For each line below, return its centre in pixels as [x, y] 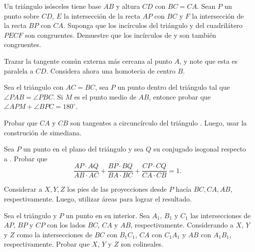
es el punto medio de [105, 96]
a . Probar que [26, 158]
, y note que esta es [208, 61]
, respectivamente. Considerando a [182, 225]
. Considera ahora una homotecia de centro [111, 70]
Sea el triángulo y [30, 215]
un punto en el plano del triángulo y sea [83, 149]
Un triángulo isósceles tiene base [53, 6]
